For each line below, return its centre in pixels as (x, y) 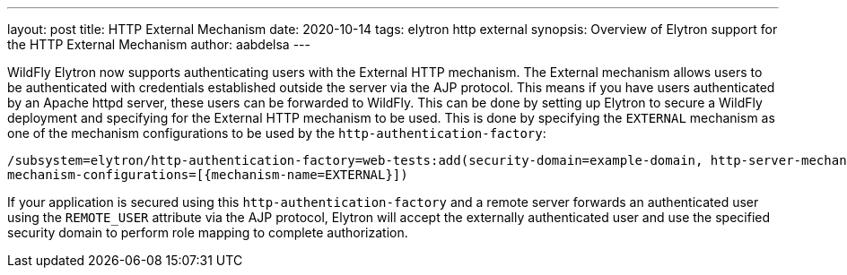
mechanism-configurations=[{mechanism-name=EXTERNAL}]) (208, 175)
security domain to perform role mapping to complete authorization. (208, 232)
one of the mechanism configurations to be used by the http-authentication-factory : (277, 133)
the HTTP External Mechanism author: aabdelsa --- (159, 44)
